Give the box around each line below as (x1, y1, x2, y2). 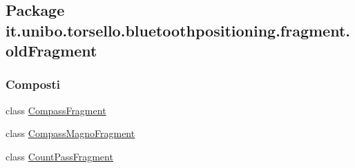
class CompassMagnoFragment (6, 126, 135, 140)
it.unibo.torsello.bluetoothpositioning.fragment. (6, 19, 351, 41)
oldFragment (6, 40, 97, 61)
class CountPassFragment (6, 149, 113, 163)
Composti (6, 76, 61, 93)
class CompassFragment (6, 103, 106, 117)
